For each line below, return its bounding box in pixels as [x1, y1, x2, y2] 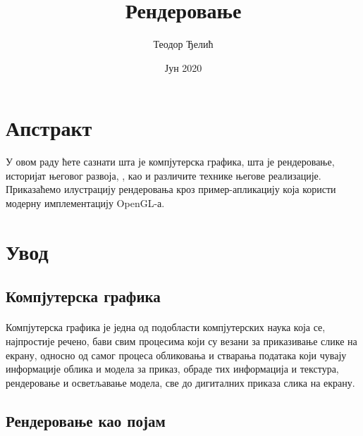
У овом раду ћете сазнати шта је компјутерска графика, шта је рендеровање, [6, 154, 335, 169]
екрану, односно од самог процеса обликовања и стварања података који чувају [6, 347, 347, 362]
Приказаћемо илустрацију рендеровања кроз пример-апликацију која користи [6, 182, 336, 197]
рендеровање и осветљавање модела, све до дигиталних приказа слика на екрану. [6, 375, 355, 390]
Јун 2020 [164, 60, 202, 75]
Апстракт [6, 113, 92, 142]
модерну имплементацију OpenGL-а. [6, 196, 165, 211]
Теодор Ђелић [153, 37, 214, 51]
